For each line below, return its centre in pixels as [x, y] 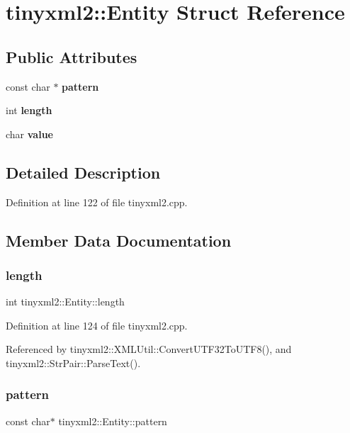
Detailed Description [83, 172]
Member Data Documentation [119, 240]
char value [29, 134]
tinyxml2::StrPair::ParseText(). [73, 362]
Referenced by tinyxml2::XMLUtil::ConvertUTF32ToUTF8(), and [149, 349]
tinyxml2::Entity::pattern [113, 421]
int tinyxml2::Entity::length [65, 302]
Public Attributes [72, 56]
